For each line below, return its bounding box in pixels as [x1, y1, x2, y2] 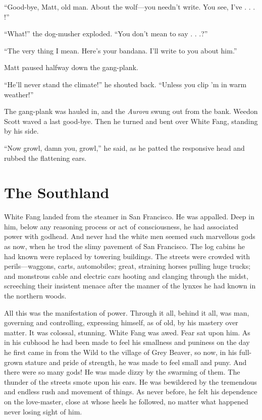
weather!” [4, 89, 34, 99]
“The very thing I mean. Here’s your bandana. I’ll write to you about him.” [4, 45, 237, 55]
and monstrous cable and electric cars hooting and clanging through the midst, [4, 270, 248, 281]
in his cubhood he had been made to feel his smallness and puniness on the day [4, 337, 250, 347]
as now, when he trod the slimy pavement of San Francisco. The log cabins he [4, 241, 245, 252]
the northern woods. [4, 290, 67, 301]
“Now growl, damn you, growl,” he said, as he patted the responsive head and [4, 142, 245, 153]
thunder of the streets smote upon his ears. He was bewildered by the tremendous [4, 376, 257, 387]
